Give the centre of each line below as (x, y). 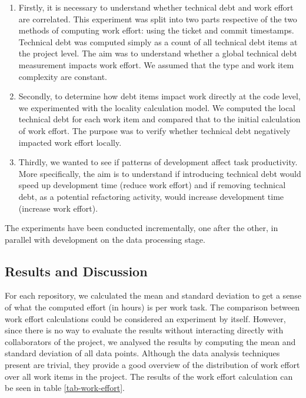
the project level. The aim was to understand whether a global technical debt (158, 53)
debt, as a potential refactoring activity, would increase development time (151, 196)
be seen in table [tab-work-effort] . (65, 388)
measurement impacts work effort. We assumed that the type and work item (156, 64)
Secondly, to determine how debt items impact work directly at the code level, (159, 96)
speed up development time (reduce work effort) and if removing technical (152, 185)
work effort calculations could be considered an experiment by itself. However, (145, 318)
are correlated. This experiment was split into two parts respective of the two (158, 19)
